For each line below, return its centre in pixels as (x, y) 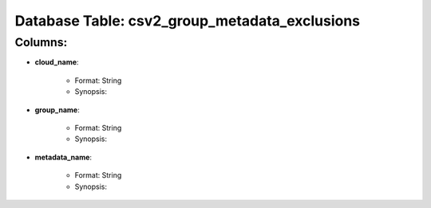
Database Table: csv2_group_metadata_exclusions (188, 21)
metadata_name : (63, 157)
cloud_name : (57, 62)
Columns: (41, 42)
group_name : (57, 110)
